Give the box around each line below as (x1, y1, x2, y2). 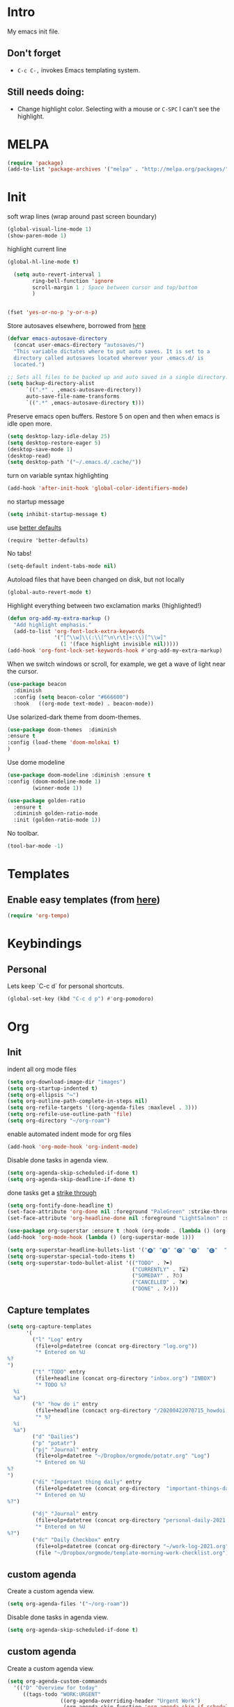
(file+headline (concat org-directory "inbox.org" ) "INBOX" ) (35, 1375, 217, 1382)
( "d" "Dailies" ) (32, 1433, 79, 1440)
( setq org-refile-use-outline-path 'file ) (7, 1111, 132, 1118)
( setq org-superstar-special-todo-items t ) (7, 1253, 136, 1260)
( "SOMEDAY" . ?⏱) (132, 1272, 183, 1279)
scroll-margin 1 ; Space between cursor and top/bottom (32, 283, 198, 291)
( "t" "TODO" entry (32, 1369, 86, 1375)
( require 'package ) (7, 159, 64, 166)
